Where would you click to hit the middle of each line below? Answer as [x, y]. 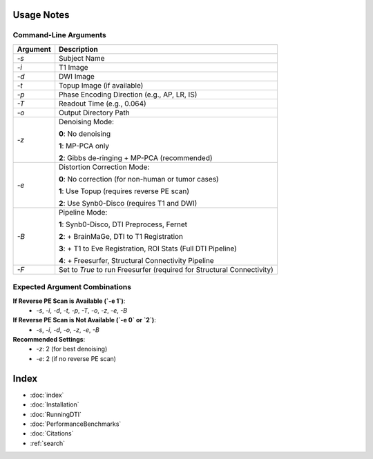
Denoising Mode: [86, 121]
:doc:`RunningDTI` [56, 414]
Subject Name [82, 58]
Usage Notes [41, 15]
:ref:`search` [48, 443]
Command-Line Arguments [60, 35]
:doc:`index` [47, 395]
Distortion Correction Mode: [104, 167]
